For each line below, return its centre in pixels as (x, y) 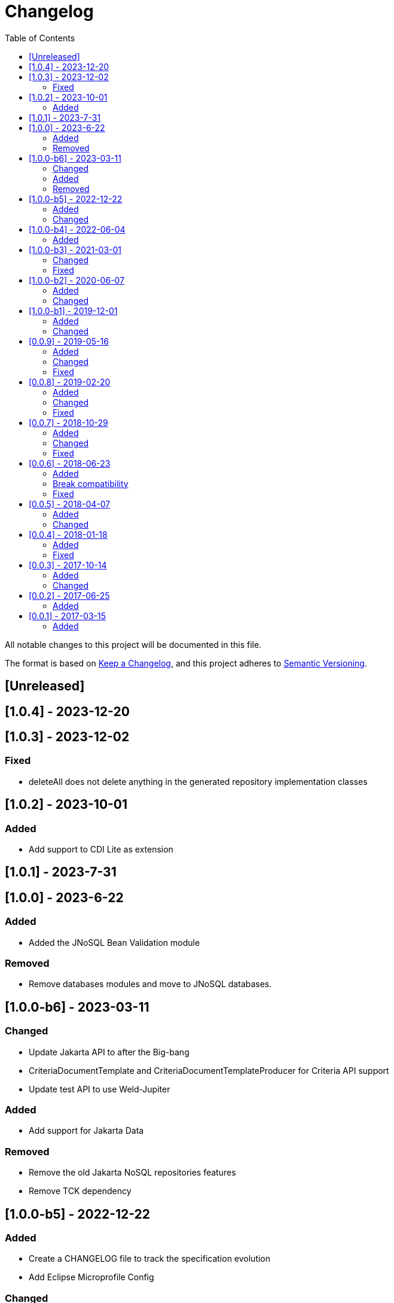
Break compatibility (91, 483)
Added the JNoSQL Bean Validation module (114, 942)
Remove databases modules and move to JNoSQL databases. (150, 984)
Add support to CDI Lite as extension (101, 850)
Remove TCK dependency (80, 1191)
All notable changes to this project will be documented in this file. (133, 644)
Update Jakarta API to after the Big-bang (109, 1052)
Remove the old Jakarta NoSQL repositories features (132, 1173)
